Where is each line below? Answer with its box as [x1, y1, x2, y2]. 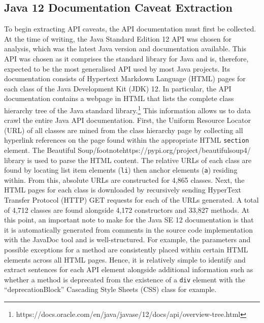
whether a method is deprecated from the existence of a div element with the [4, 274, 245, 284]
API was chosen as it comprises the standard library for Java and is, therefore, [4, 53, 249, 63]
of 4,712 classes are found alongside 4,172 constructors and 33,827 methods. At [4, 204, 250, 215]
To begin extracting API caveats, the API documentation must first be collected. [4, 23, 256, 34]
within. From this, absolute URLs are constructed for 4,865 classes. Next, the [4, 174, 245, 185]
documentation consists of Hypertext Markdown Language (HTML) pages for [4, 73, 246, 84]
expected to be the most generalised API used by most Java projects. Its [4, 63, 230, 74]
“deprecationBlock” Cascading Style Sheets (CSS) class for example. [4, 284, 217, 295]
